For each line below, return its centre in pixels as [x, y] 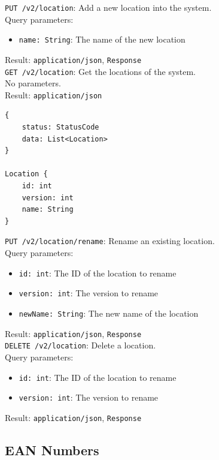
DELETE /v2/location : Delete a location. [80, 345]
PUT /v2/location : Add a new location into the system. [108, 7]
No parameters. [33, 83]
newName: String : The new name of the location [109, 313]
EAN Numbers [52, 450]
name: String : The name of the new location [102, 39]
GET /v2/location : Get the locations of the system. [101, 71]
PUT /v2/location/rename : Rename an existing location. [110, 241]
